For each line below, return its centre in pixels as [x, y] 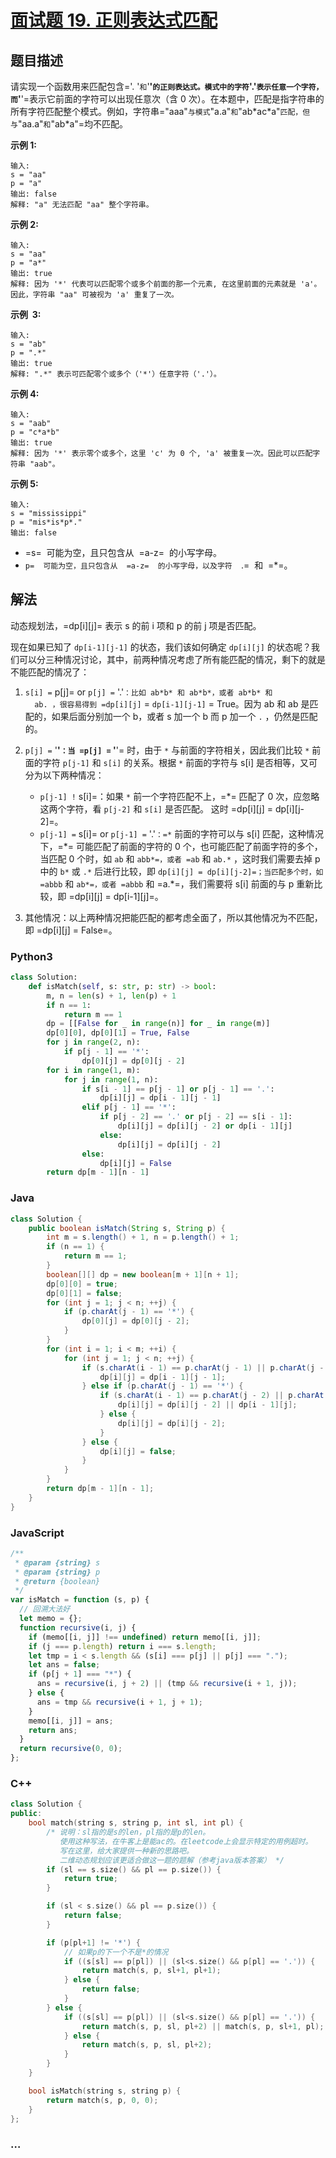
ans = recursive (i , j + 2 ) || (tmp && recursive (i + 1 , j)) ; [167, 1684]
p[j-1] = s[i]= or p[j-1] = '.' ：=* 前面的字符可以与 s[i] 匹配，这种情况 [181, 833]
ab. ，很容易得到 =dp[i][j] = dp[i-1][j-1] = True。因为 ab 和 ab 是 [172, 703]
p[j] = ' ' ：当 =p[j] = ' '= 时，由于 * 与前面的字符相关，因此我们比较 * [167, 750]
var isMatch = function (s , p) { [80, 1600]
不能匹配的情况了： [50, 672]
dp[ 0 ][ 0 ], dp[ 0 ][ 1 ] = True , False [118, 1033]
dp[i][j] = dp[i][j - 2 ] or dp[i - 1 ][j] [205, 1126]
